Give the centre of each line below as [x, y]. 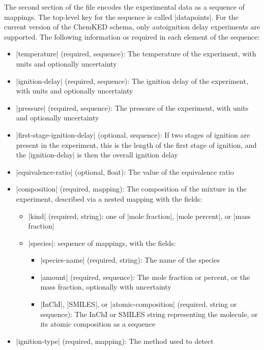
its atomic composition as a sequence [98, 324]
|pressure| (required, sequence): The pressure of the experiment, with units [132, 107]
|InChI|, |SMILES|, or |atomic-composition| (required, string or [139, 304]
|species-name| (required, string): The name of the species [130, 260]
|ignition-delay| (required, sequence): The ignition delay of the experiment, [132, 81]
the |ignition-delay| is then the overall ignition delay [97, 155]
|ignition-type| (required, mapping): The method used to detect [115, 341]
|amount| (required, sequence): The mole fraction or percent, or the [145, 277]
